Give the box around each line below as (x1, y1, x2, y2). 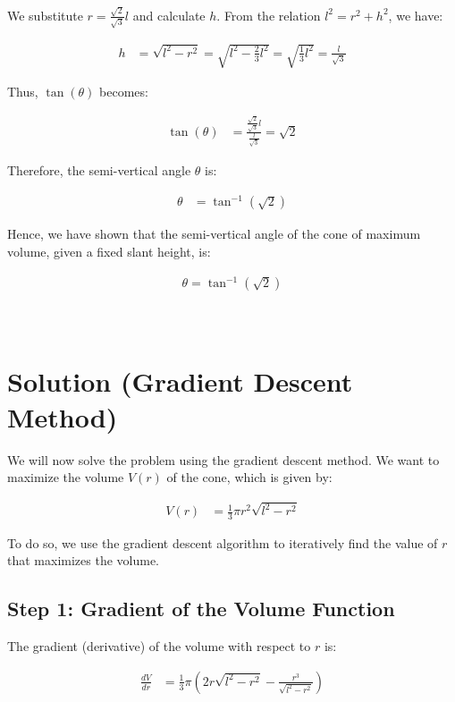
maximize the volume (7, 468, 124, 486)
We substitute (7, 5, 83, 24)
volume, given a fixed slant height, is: (7, 241, 211, 260)
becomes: (99, 81, 148, 100)
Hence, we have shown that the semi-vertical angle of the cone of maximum (7, 224, 421, 243)
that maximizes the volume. (7, 551, 160, 570)
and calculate (132, 5, 206, 24)
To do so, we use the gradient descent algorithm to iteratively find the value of (7, 533, 438, 552)
